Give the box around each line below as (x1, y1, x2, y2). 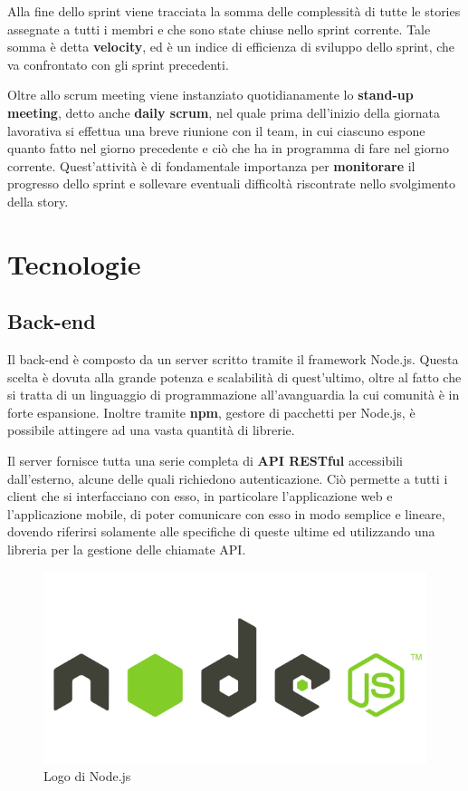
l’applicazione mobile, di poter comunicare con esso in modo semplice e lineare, (7, 504, 445, 523)
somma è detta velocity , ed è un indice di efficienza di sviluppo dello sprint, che (7, 37, 455, 56)
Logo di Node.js (43, 767, 131, 786)
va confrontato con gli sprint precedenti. (7, 54, 229, 73)
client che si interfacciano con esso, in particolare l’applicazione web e (7, 487, 393, 506)
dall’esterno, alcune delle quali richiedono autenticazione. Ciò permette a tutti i (7, 468, 448, 487)
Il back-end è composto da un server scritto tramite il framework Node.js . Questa (7, 350, 459, 369)
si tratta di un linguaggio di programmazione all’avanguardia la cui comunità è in (7, 385, 460, 404)
